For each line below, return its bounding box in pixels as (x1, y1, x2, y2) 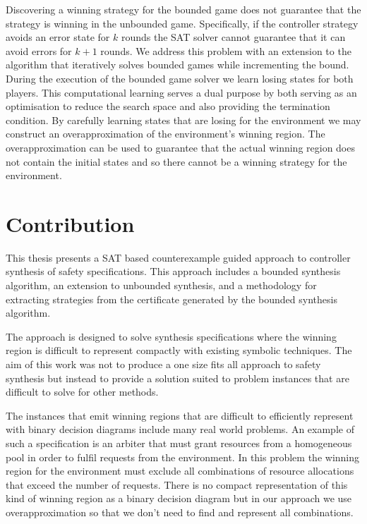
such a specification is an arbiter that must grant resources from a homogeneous (6, 435, 352, 450)
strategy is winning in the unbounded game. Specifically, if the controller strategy (6, 16, 359, 30)
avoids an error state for (6, 30, 110, 44)
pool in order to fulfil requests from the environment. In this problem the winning (6, 449, 360, 464)
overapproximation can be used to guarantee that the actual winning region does (6, 140, 355, 154)
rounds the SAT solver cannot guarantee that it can (121, 30, 346, 44)
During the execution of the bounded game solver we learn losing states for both (6, 71, 354, 85)
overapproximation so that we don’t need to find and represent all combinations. (6, 504, 354, 519)
